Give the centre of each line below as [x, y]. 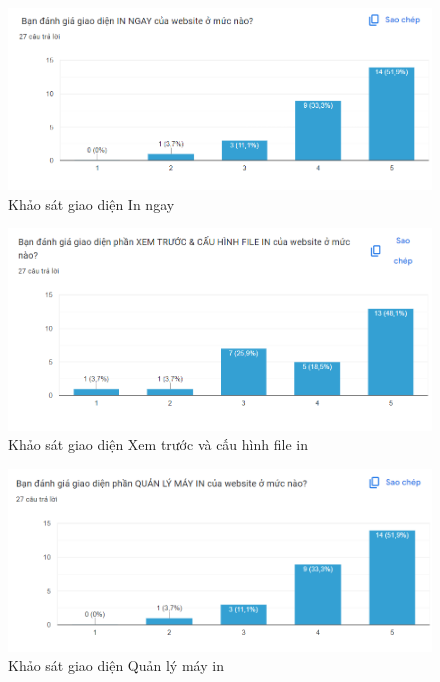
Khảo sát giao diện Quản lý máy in [116, 665]
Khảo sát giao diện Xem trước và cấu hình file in [158, 444]
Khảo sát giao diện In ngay [91, 203]
